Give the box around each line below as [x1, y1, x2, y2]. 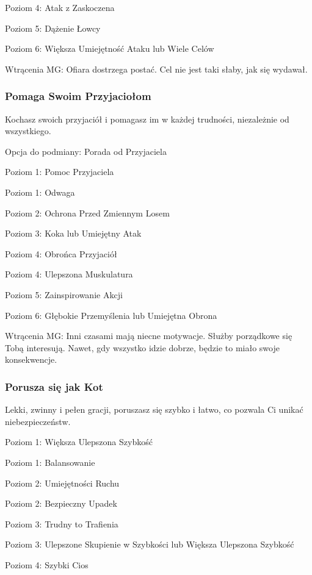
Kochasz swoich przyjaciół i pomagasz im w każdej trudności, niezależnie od [5, 112, 289, 125]
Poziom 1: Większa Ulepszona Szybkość [5, 435, 153, 448]
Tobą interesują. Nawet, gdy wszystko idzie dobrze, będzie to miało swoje [5, 341, 280, 354]
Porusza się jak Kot [5, 379, 103, 394]
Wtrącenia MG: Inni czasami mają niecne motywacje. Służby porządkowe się [5, 329, 292, 342]
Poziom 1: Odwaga [5, 185, 75, 198]
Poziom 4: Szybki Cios [5, 558, 89, 571]
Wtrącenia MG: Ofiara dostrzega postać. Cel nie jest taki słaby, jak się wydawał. [5, 62, 308, 75]
